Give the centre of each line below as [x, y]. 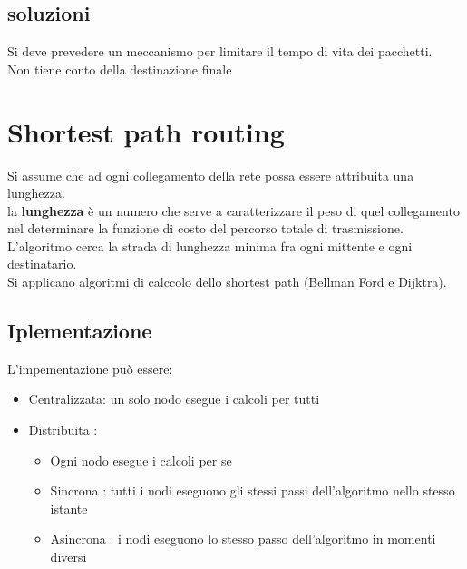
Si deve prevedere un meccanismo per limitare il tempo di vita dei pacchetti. [220, 51]
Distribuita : [63, 430]
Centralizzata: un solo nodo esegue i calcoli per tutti [174, 399]
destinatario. [42, 264]
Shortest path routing [146, 131]
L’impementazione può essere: [90, 368]
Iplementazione [80, 331]
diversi [68, 557]
